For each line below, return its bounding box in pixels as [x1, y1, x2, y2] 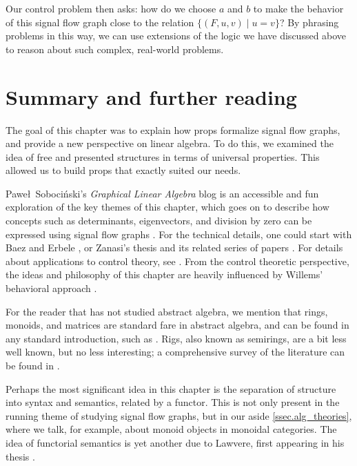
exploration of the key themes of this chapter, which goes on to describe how [6, 200, 329, 214]
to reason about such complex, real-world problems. [6, 41, 224, 56]
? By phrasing [279, 14, 339, 29]
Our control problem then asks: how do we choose [6, 1, 216, 15]
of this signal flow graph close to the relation [6, 14, 194, 29]
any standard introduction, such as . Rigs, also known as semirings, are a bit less [6, 331, 347, 345]
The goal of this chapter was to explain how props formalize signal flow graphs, [6, 122, 340, 137]
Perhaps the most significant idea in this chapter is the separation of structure [6, 381, 336, 396]
